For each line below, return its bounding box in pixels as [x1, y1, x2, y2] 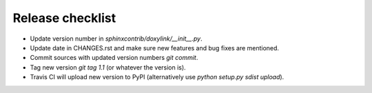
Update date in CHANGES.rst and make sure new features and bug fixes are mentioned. [30, 43, 279, 52]
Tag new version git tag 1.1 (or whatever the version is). [30, 63, 186, 72]
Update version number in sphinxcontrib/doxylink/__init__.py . [30, 34, 203, 43]
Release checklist [12, 10, 116, 25]
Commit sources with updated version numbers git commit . [30, 54, 198, 62]
